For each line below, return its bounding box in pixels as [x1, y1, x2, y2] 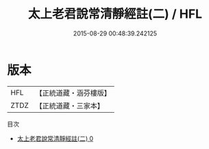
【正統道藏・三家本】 [35, 100, 105, 110]
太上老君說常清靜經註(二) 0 [16, 134, 94, 142]
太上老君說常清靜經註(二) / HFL [27, 6, 203, 22]
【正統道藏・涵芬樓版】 [35, 88, 112, 98]
